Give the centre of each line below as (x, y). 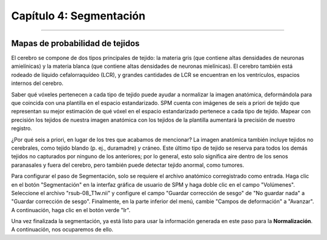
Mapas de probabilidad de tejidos (75, 43)
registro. (22, 128)
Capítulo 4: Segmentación (78, 16)
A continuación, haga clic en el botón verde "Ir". (71, 210)
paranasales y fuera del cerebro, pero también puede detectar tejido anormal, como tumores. (128, 165)
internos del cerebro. (37, 83)
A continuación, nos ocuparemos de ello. (62, 230)
